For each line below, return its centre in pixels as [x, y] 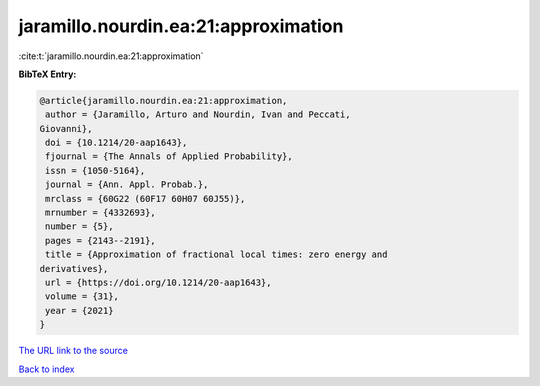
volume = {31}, [82, 296]
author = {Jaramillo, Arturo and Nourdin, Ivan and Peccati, [198, 114]
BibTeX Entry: [47, 74]
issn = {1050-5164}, [95, 170]
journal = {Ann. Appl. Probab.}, [127, 184]
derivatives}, [74, 268]
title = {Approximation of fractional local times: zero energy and [216, 254]
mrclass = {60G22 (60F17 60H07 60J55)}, [145, 198]
